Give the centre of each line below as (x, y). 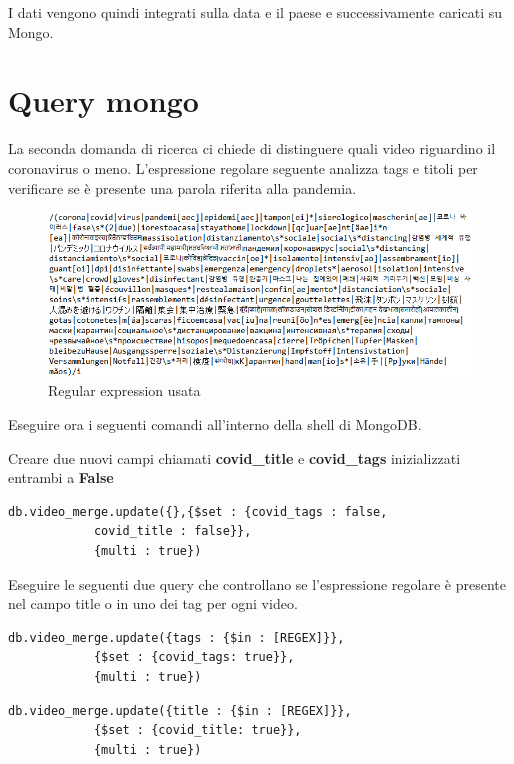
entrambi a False (61, 477)
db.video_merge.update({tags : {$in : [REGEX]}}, (176, 637)
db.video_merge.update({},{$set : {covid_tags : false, (198, 511)
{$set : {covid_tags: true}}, (194, 657)
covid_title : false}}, (172, 531)
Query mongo (103, 100)
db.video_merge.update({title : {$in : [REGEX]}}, (180, 710)
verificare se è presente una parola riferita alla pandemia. (182, 187)
